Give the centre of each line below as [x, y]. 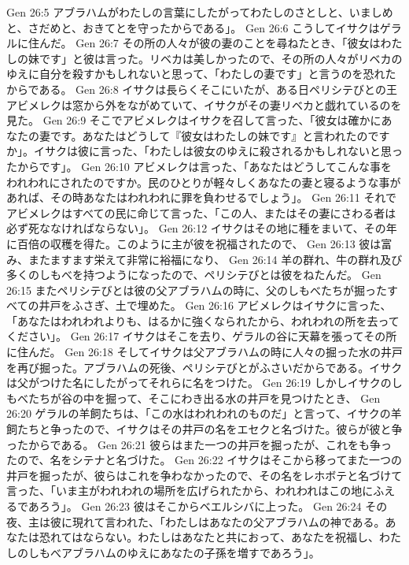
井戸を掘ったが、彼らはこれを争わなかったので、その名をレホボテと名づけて [204, 475]
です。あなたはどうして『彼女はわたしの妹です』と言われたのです [220, 135]
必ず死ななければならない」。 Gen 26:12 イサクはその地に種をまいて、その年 [202, 228]
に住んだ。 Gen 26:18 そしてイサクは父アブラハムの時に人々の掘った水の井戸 [204, 352]
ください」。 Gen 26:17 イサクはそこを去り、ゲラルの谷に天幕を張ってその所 [202, 336]
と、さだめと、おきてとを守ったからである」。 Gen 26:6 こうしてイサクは [193, 27]
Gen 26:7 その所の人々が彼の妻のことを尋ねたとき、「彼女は [228, 43]
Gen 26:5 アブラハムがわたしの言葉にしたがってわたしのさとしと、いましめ [200, 12]
